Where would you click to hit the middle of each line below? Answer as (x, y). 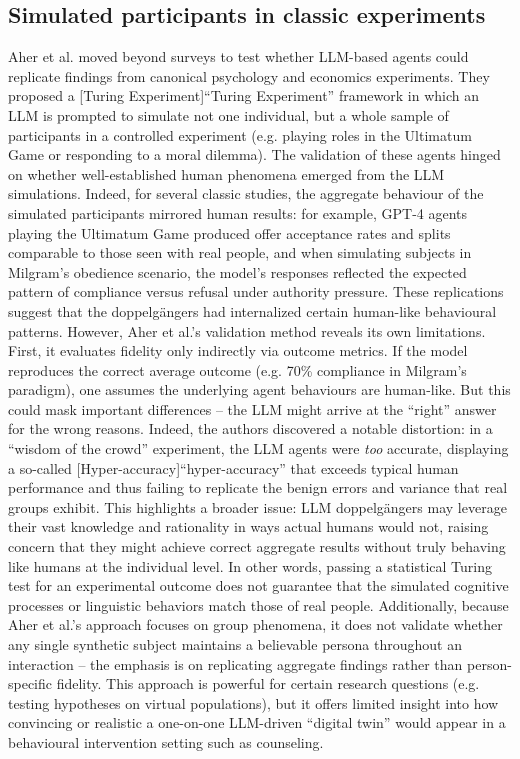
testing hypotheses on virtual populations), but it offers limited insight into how (253, 702)
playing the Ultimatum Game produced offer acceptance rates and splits (229, 232)
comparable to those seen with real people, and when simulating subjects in (240, 252)
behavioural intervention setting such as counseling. (166, 741)
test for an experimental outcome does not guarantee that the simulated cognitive (258, 585)
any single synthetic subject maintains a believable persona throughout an (235, 644)
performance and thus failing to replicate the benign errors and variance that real (258, 487)
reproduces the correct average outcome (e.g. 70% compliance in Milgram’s (237, 369)
